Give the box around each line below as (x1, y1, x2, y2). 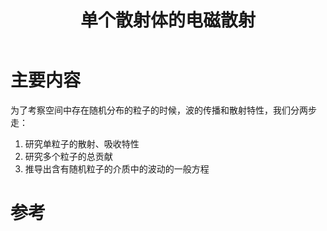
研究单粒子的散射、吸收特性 (24, 137, 140, 150)
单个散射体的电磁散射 (79, 9, 256, 32)
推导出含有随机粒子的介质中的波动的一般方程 (24, 162, 210, 175)
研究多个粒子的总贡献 (24, 150, 113, 162)
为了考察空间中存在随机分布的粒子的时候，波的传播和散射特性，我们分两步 (10, 104, 317, 116)
